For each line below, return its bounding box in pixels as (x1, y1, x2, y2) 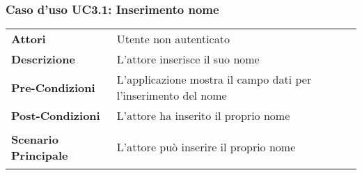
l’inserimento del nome (116, 87, 227, 104)
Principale (11, 146, 68, 163)
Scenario (11, 130, 58, 147)
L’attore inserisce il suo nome (116, 51, 260, 68)
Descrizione (11, 51, 75, 68)
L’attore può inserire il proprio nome (116, 139, 296, 155)
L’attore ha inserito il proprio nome (116, 107, 290, 124)
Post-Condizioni (11, 107, 100, 124)
